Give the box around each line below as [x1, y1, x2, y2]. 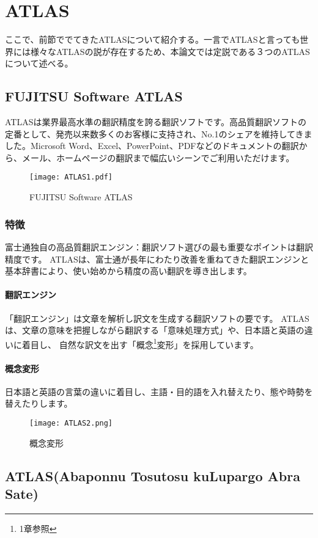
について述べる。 [5, 57, 73, 70]
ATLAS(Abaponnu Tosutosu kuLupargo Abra [5, 466, 300, 485]
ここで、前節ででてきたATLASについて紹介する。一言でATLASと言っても [5, 33, 300, 46]
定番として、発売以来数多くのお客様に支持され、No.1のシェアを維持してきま [5, 127, 312, 140]
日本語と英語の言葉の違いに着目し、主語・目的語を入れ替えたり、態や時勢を [5, 385, 313, 398]
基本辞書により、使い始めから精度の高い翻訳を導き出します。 [5, 264, 252, 277]
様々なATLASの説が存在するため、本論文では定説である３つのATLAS [30, 45, 310, 57]
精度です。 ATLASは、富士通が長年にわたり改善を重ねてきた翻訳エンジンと [5, 252, 309, 265]
